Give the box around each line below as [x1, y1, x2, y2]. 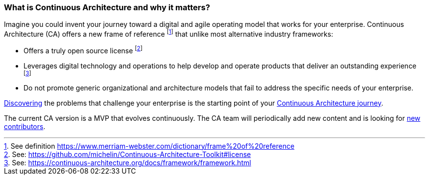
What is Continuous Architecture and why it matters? [4, 2, 210, 12]
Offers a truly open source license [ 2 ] [24, 45, 143, 55]
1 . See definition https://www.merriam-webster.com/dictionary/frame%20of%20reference [4, 141, 295, 150]
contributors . [4, 122, 46, 131]
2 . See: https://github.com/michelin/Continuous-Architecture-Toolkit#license [4, 150, 251, 158]
